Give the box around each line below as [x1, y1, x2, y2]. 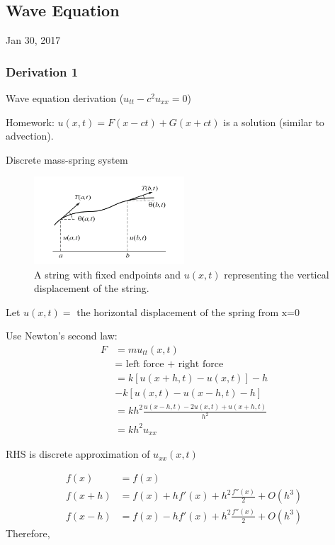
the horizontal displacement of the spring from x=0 [76, 308, 300, 318]
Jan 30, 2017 [6, 33, 61, 47]
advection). [6, 128, 54, 143]
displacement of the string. [34, 281, 149, 296]
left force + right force [125, 359, 224, 370]
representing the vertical [224, 266, 329, 281]
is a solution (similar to [223, 114, 324, 129]
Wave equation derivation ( [6, 91, 124, 106]
